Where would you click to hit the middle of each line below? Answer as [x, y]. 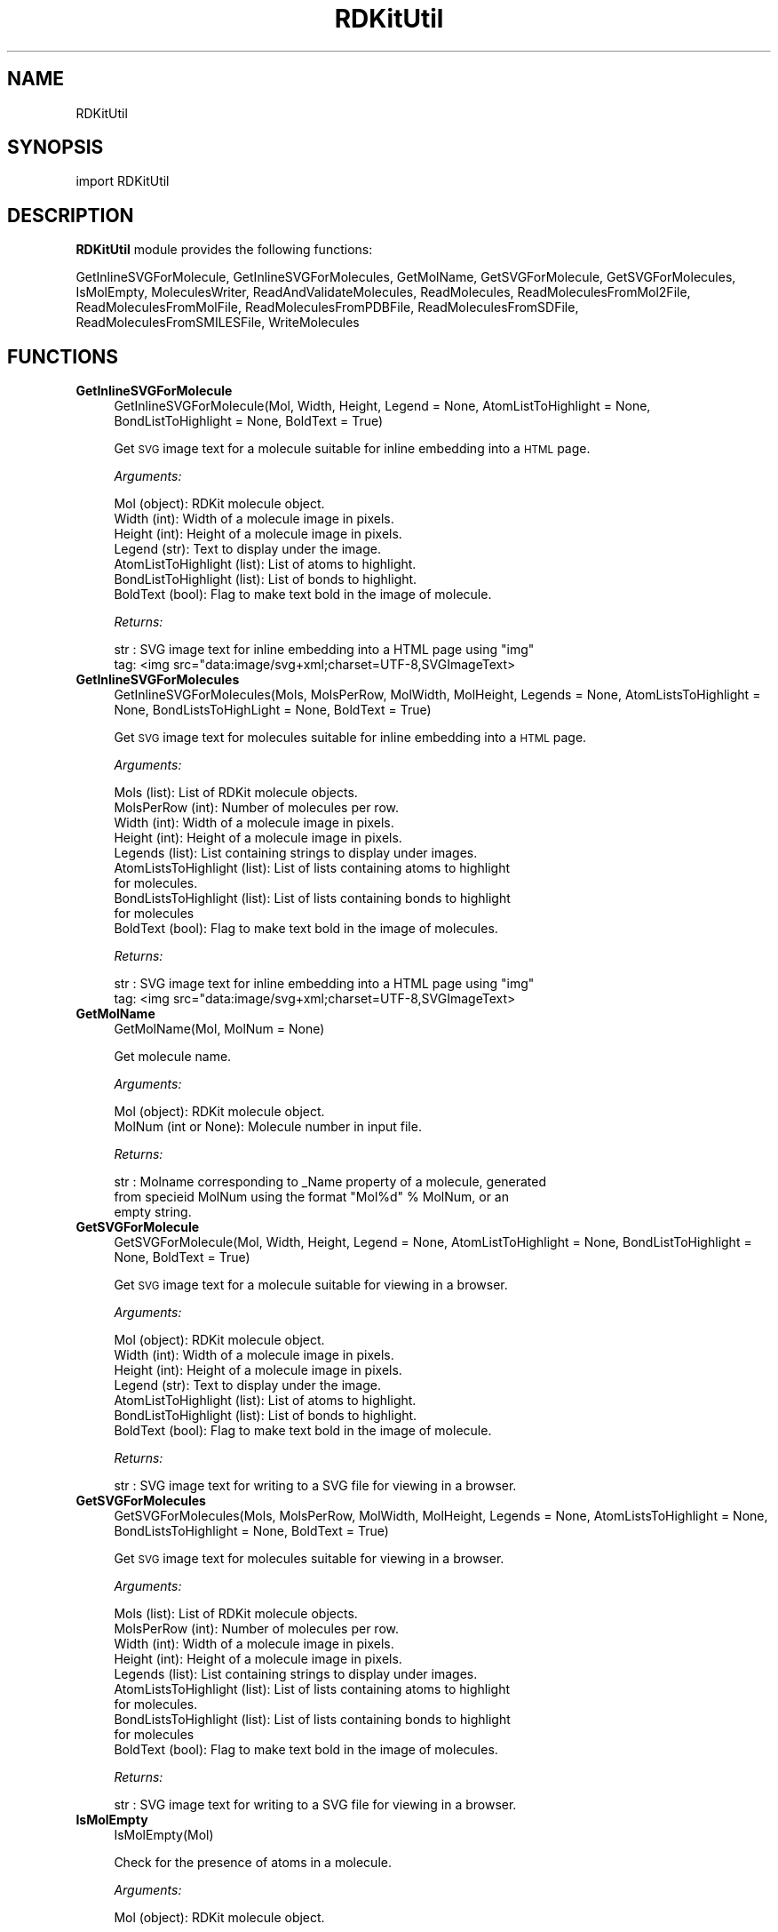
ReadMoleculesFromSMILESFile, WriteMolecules [218, 323]
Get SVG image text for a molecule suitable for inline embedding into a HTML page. [352, 449]
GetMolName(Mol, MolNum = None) [219, 1029]
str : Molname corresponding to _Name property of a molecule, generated [330, 1182]
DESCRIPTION [71, 215]
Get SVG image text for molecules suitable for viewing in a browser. [309, 1559]
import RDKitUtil [123, 181]
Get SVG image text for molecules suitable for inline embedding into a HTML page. [350, 738]
